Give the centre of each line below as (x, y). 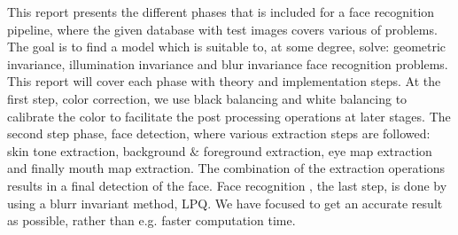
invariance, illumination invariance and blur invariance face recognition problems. (228, 63)
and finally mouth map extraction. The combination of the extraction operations (226, 168)
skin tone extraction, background (97, 150)
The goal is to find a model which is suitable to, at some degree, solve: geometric (227, 47)
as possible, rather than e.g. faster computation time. (151, 220)
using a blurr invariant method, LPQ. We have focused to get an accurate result (225, 203)
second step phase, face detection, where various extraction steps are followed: (219, 133)
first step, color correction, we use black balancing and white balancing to (207, 98)
